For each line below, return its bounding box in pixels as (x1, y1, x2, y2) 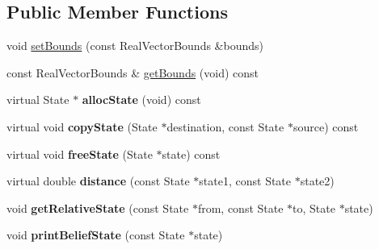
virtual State (6, 91, 69, 108)
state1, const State (199, 172, 292, 189)
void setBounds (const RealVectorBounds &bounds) (6, 37, 263, 54)
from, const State (197, 199, 284, 216)
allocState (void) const (82, 91, 201, 108)
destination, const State (166, 118, 284, 135)
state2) (300, 172, 335, 189)
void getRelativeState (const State (6, 199, 189, 216)
